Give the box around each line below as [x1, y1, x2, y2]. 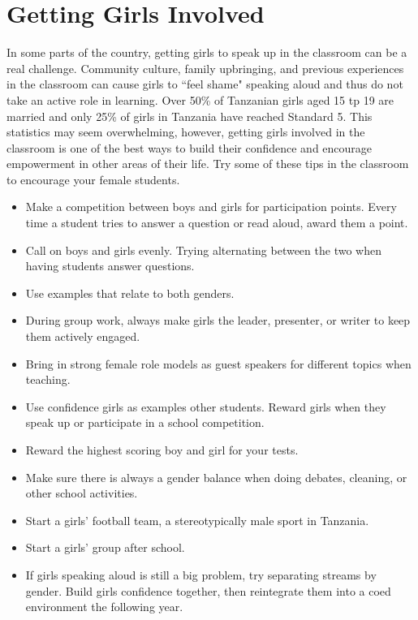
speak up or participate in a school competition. [25, 414, 265, 431]
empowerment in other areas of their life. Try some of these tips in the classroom [6, 155, 409, 172]
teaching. [25, 371, 71, 388]
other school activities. [25, 484, 138, 502]
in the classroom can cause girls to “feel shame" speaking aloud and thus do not [6, 75, 403, 93]
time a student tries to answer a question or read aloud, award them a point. [25, 214, 408, 231]
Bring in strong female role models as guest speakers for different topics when [25, 355, 412, 372]
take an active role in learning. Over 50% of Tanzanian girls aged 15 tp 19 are [6, 91, 394, 108]
